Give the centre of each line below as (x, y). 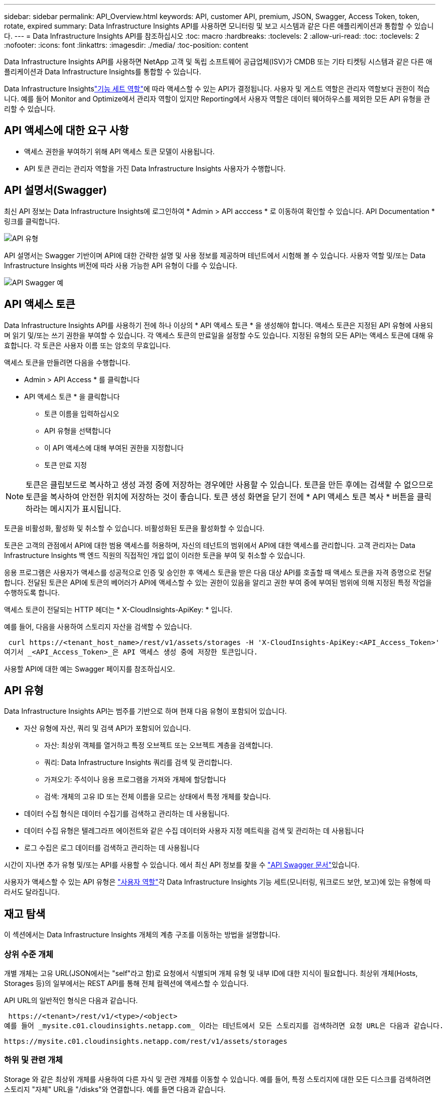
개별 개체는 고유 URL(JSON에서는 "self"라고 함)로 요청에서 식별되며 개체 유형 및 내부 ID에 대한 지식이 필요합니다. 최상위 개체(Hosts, (211, 973)
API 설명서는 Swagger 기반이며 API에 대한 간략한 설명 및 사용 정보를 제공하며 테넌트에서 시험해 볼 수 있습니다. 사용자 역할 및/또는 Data (215, 255)
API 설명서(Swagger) (56, 190)
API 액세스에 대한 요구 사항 (66, 131)
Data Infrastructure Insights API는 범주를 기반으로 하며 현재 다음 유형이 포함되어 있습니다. (145, 711)
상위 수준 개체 (29, 954)
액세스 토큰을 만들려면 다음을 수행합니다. (67, 362)
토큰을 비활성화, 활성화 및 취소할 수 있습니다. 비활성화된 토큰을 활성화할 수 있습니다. (134, 528)
